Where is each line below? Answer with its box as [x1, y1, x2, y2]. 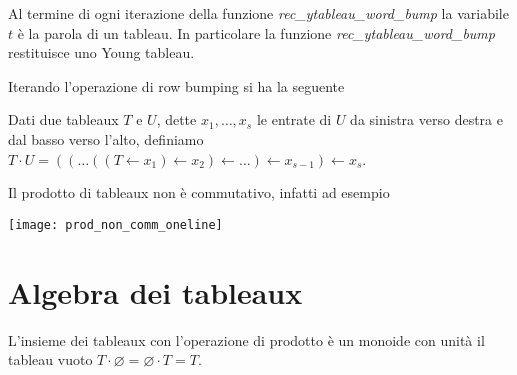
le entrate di [256, 109, 332, 130]
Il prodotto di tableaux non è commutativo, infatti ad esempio [8, 182, 390, 203]
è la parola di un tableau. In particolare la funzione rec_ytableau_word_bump [17, 22, 495, 43]
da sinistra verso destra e [350, 109, 503, 130]
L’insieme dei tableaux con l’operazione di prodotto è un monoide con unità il [8, 329, 485, 350]
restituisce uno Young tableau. [8, 42, 195, 63]
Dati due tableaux [8, 109, 119, 130]
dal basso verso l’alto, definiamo [8, 128, 204, 149]
